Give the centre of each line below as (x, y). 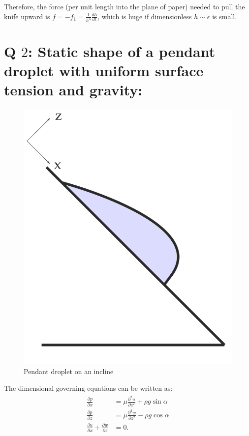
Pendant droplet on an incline (69, 371)
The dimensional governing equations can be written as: (88, 388)
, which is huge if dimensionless (145, 16)
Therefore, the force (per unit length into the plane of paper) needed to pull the (124, 6)
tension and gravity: (73, 90)
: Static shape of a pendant (122, 51)
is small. (225, 16)
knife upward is (27, 16)
